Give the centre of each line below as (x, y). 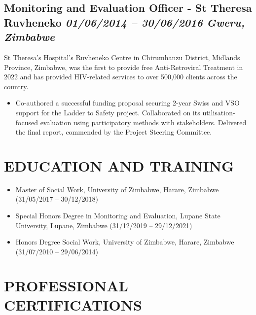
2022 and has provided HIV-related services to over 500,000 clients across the (121, 77)
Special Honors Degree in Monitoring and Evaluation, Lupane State (118, 216)
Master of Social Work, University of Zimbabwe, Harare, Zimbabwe (117, 189)
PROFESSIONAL (66, 285)
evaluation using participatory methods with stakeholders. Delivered (143, 122)
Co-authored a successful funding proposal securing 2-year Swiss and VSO (128, 103)
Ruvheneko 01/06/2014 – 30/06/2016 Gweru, (125, 22)
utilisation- (219, 112)
